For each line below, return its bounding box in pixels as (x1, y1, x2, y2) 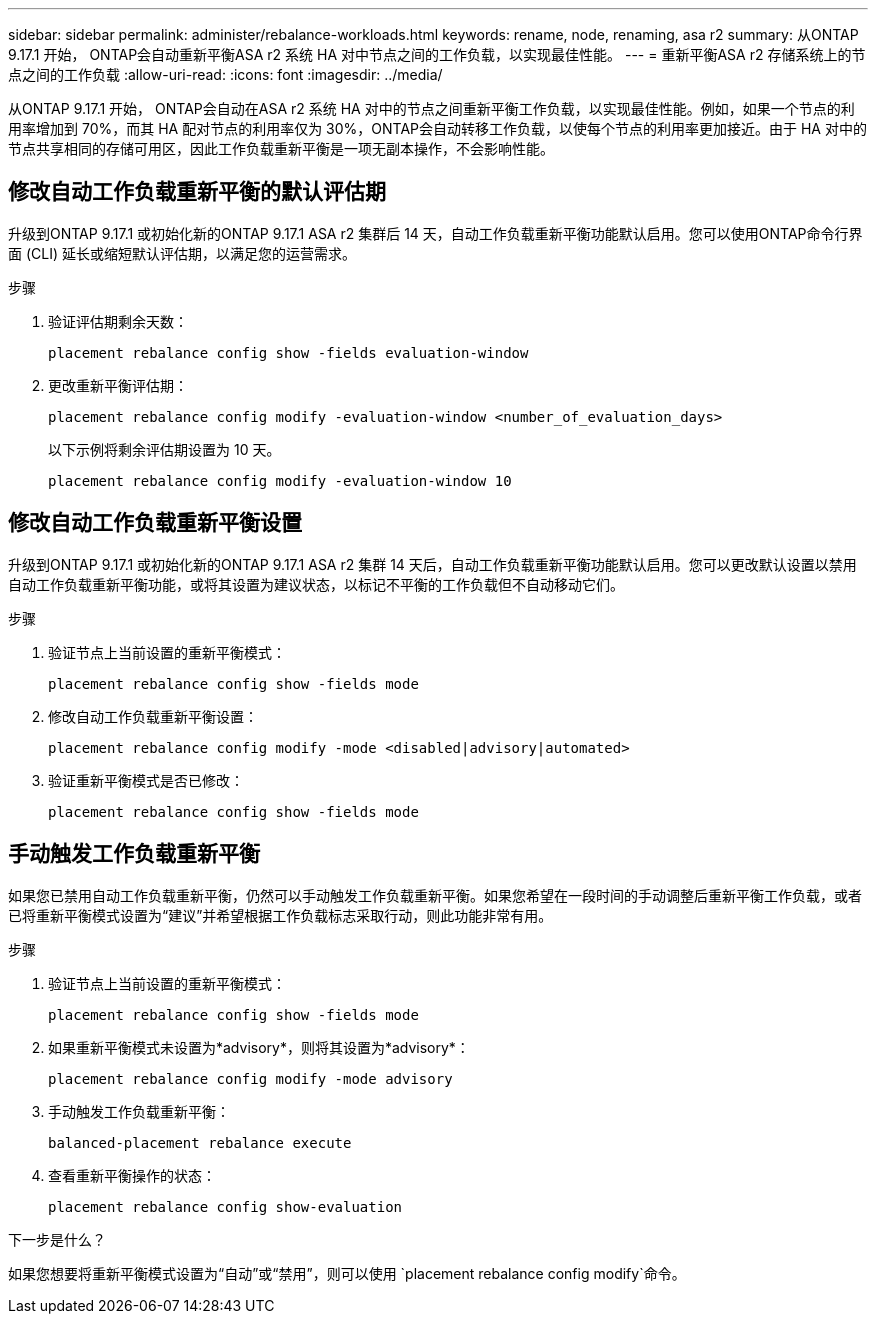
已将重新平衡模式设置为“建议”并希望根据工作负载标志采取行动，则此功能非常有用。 (8, 906, 553, 924)
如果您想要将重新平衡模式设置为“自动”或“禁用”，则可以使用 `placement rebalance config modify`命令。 (8, 1264, 686, 1282)
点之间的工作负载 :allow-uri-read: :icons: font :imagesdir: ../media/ (8, 66, 443, 83)
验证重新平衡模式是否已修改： (48, 771, 244, 789)
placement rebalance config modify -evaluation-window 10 (48, 472, 512, 489)
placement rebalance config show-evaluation (48, 1198, 403, 1215)
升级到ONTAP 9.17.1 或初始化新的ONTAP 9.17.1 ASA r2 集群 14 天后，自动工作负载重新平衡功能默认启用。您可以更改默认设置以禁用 (8, 555, 857, 573)
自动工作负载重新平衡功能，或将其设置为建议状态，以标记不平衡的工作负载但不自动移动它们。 (8, 575, 624, 593)
